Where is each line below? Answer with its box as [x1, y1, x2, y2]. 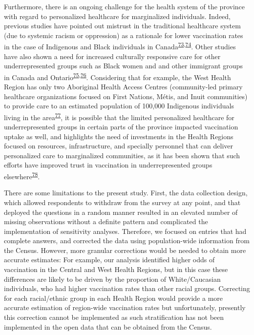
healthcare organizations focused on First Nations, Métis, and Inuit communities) [4, 91, 248, 101]
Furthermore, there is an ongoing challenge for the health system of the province [4, 1, 245, 11]
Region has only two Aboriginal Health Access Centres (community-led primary [4, 82, 243, 92]
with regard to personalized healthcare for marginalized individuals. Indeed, [4, 11, 231, 21]
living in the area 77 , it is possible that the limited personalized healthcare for [4, 110, 234, 122]
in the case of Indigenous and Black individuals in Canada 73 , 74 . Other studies [4, 40, 236, 52]
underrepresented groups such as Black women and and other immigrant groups [4, 61, 243, 71]
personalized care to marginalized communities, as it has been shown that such [4, 150, 240, 160]
